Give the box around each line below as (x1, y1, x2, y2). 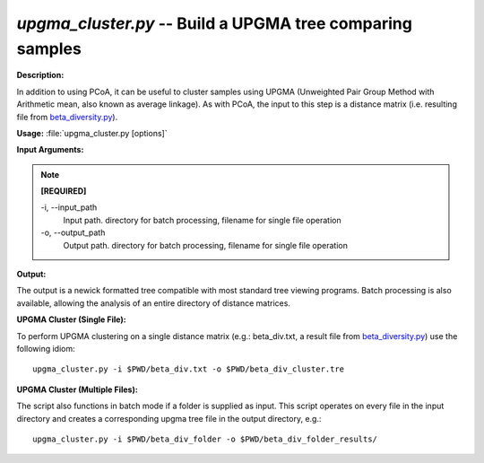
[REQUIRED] (40, 186, 87, 197)
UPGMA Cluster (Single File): (16, 314, 126, 325)
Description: (16, 70, 65, 81)
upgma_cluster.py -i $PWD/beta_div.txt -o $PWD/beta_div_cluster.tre (32, 364, 345, 374)
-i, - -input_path (40, 202, 98, 213)
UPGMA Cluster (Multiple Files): (16, 384, 138, 395)
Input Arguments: (16, 144, 84, 155)
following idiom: (16, 343, 75, 354)
